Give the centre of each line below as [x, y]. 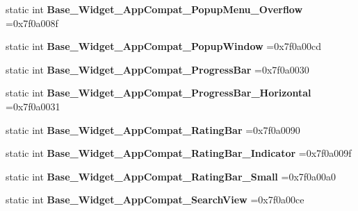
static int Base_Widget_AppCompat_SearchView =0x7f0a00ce [155, 200]
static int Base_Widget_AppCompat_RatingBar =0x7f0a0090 [153, 129]
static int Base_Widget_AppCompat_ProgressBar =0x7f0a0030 [157, 69]
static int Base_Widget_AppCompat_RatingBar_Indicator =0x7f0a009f [179, 153]
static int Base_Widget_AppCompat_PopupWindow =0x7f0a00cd [163, 46]
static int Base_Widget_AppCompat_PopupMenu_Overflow [154, 9]
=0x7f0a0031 [33, 106]
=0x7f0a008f [32, 23]
